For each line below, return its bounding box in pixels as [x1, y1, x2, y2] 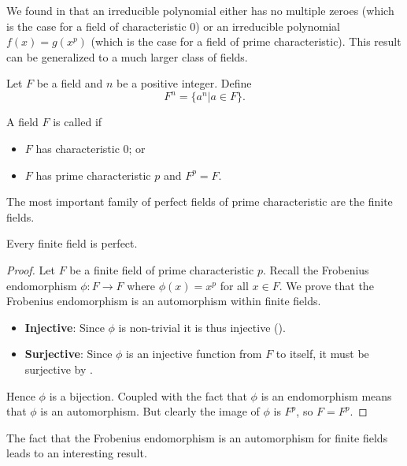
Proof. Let [6, 262, 55, 278]
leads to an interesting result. [6, 445, 147, 461]
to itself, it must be [276, 345, 369, 362]
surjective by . [24, 361, 93, 377]
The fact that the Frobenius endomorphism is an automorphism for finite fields [6, 429, 388, 445]
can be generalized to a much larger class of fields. [6, 48, 248, 65]
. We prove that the [279, 277, 374, 293]
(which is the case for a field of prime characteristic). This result [91, 33, 401, 50]
